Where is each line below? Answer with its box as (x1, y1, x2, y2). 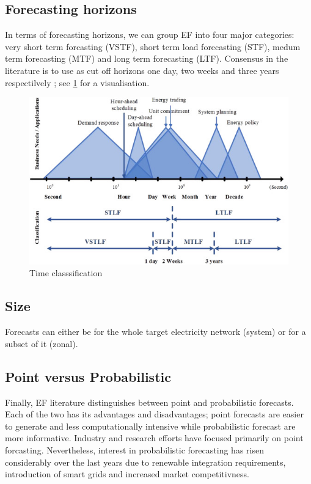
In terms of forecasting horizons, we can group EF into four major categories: (5, 28, 295, 41)
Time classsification (29, 266, 103, 279)
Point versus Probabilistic (5, 367, 171, 386)
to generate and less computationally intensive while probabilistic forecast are (5, 419, 296, 432)
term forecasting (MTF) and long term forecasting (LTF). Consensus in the (5, 52, 288, 65)
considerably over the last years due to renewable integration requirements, (5, 455, 286, 468)
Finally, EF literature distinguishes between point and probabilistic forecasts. (5, 395, 294, 408)
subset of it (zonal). (5, 337, 78, 350)
